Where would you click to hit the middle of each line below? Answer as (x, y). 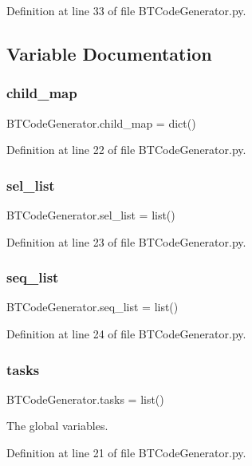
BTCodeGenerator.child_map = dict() (101, 122)
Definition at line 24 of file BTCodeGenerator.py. (126, 334)
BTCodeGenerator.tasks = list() (85, 399)
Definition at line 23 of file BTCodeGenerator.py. (126, 241)
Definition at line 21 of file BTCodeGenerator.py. (126, 452)
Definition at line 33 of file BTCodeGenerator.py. (126, 10)
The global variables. (57, 426)
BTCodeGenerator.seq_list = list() (93, 307)
